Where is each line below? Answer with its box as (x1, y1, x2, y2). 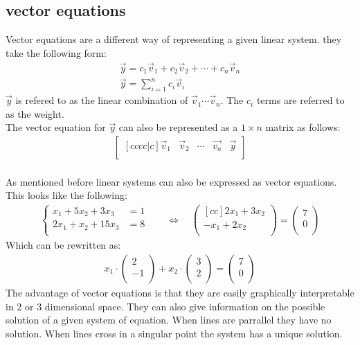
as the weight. (6, 106, 64, 121)
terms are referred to (256, 93, 345, 107)
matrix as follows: (265, 120, 341, 134)
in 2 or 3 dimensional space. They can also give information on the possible (6, 299, 325, 313)
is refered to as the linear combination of (15, 93, 188, 107)
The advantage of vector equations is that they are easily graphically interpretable (6, 285, 354, 300)
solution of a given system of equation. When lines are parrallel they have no (6, 312, 332, 327)
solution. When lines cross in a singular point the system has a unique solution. (6, 326, 343, 340)
